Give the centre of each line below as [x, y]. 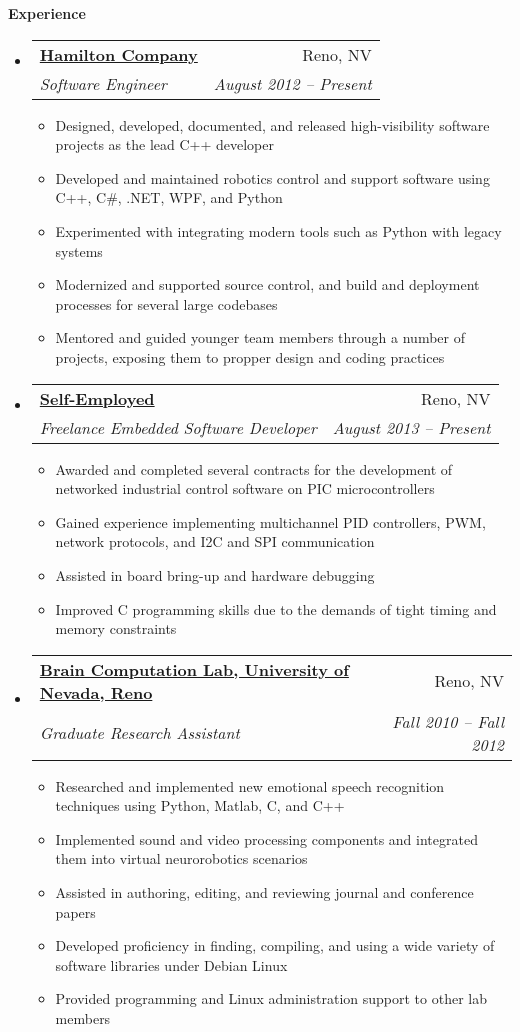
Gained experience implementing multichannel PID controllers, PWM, [270, 521]
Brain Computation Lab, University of [194, 669]
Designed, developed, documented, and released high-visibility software [272, 124]
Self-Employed [97, 398]
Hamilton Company [118, 54]
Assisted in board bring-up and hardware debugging [215, 574]
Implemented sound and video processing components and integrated [266, 838]
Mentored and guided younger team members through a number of [260, 337]
